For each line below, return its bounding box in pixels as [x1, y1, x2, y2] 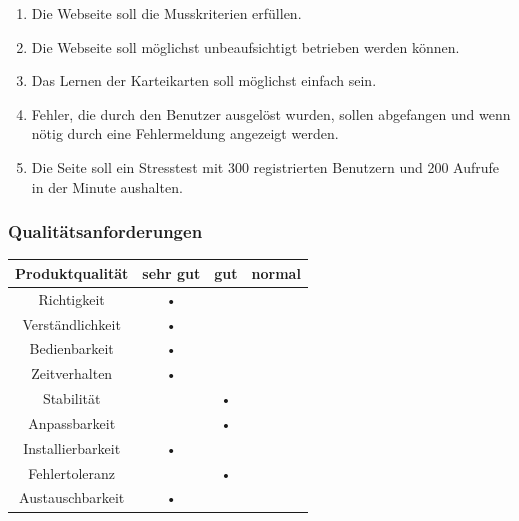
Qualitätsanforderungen [8, 219, 203, 244]
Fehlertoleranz [28, 462, 115, 483]
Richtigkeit [38, 288, 105, 309]
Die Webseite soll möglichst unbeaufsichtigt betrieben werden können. [31, 36, 460, 57]
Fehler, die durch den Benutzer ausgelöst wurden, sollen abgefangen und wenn [31, 103, 511, 124]
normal [251, 262, 301, 283]
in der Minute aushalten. [31, 176, 183, 197]
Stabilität [42, 388, 101, 409]
